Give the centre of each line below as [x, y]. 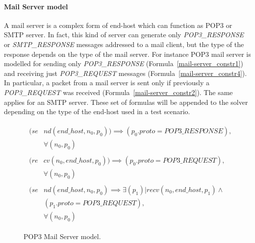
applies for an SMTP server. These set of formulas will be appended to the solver [126, 102]
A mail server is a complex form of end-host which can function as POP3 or [118, 25]
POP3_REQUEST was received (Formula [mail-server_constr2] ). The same [118, 92]
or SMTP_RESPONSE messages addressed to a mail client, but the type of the [124, 44]
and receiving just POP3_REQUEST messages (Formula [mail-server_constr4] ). [126, 73]
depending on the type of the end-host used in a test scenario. [97, 111]
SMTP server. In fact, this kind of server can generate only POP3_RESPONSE [124, 35]
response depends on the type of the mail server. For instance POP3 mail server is [127, 54]
